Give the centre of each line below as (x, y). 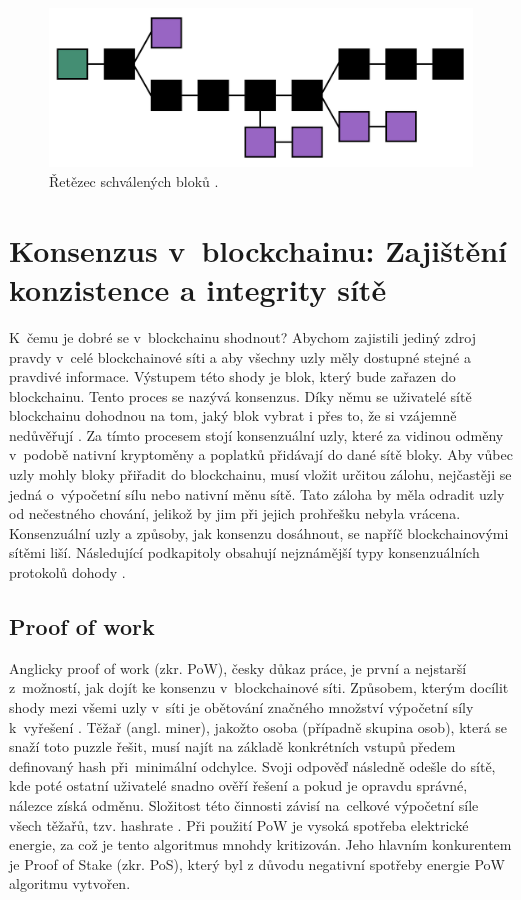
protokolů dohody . (67, 572)
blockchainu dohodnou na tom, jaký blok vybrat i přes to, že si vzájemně (233, 415)
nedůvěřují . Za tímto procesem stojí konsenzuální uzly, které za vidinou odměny (256, 434)
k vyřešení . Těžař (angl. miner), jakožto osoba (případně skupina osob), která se (258, 726)
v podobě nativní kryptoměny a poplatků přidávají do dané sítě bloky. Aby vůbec (261, 454)
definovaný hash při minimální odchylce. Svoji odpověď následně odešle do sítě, (252, 765)
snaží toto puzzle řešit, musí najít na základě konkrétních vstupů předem (232, 746)
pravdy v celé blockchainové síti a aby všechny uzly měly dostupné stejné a (240, 356)
